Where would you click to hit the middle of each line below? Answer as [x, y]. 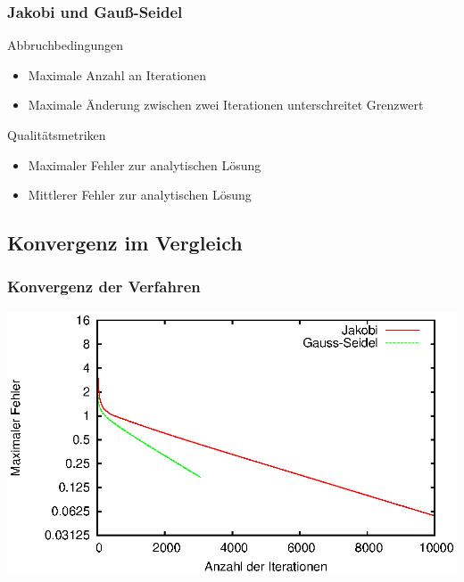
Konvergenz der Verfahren [104, 287]
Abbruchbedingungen [65, 45]
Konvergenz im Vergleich [125, 243]
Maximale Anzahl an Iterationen [117, 74]
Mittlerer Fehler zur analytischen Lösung [140, 195]
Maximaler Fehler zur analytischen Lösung [145, 164]
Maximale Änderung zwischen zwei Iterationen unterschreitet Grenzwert [226, 105]
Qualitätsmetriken [57, 135]
